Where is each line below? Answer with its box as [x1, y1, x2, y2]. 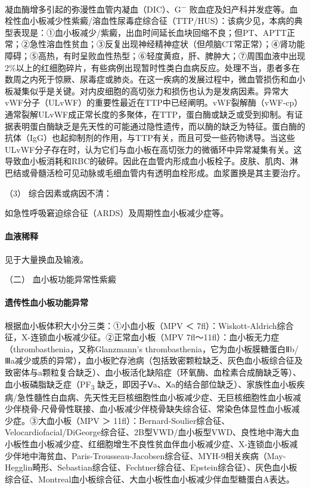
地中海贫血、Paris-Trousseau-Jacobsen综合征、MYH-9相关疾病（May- [21, 449, 286, 462]
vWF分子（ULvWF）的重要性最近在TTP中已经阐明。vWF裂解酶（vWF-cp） [5, 96, 303, 109]
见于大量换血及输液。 [5, 253, 88, 265]
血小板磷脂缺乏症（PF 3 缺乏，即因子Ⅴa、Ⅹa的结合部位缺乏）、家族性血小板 [5, 377, 297, 392]
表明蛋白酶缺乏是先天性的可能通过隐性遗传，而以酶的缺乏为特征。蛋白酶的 [13, 119, 305, 132]
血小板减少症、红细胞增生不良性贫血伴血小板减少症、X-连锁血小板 [29, 438, 290, 450]
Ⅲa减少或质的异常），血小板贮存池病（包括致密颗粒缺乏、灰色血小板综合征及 [5, 354, 303, 367]
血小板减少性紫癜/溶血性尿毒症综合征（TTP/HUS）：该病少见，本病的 [21, 14, 294, 27]
